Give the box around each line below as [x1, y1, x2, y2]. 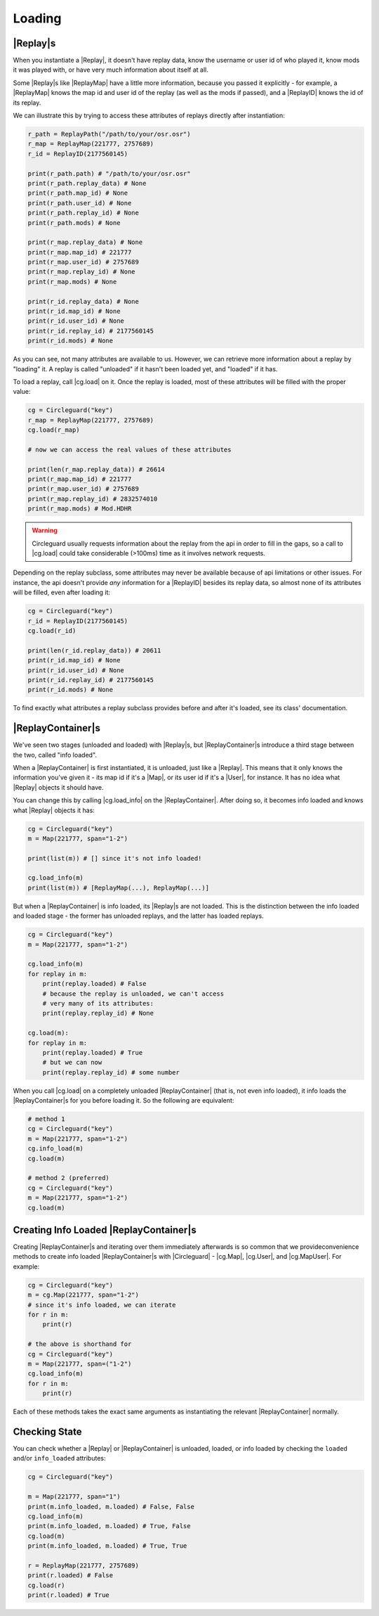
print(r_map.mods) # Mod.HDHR [27, 505, 132, 513]
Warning [32, 526, 58, 534]
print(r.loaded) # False [27, 1572, 114, 1579]
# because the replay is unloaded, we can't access [42, 989, 225, 998]
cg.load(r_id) [27, 627, 77, 634]
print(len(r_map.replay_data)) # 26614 [27, 465, 165, 473]
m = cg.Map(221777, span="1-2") [27, 1291, 140, 1299]
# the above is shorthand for [27, 1340, 132, 1348]
